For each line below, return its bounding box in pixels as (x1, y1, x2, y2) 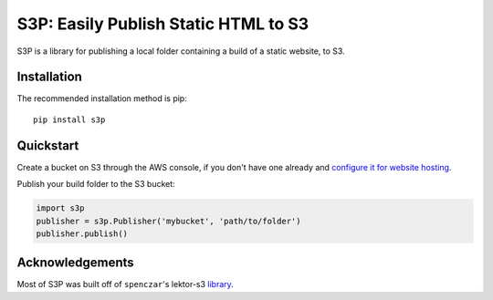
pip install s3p (33, 114, 106, 125)
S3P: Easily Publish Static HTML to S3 (16, 14, 309, 34)
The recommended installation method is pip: (16, 93, 187, 104)
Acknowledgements (16, 255, 134, 271)
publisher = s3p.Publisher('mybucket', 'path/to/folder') (36, 215, 301, 226)
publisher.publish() (36, 228, 128, 239)
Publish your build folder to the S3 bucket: (16, 179, 175, 190)
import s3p (36, 203, 85, 213)
